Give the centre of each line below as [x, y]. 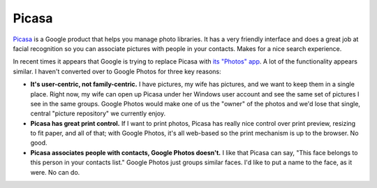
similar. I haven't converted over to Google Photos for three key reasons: [117, 71]
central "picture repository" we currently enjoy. [98, 114]
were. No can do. [55, 172]
